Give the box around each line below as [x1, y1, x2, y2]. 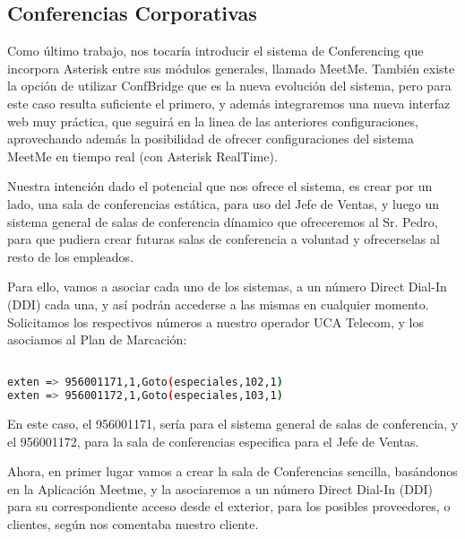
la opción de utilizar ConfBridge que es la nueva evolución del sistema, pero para [7, 76, 452, 95]
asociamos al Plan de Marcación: [7, 330, 187, 349]
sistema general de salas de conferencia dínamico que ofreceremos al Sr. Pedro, [7, 212, 438, 230]
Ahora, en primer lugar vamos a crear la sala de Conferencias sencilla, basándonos [7, 462, 458, 481]
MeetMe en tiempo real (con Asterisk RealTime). [7, 146, 278, 165]
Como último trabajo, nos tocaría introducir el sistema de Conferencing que [7, 41, 424, 60]
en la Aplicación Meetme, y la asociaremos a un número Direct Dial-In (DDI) [7, 479, 434, 498]
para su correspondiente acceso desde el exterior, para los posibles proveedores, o [7, 497, 451, 516]
